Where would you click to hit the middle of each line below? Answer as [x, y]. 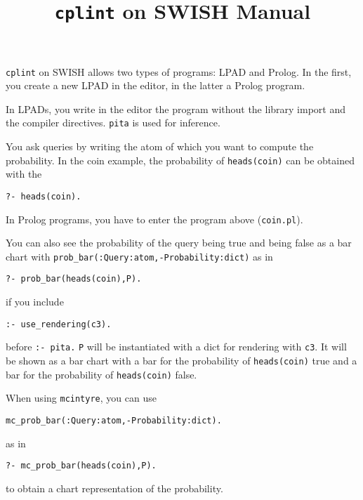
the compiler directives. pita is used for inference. [113, 123]
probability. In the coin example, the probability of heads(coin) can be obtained [180, 160]
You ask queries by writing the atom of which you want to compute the [160, 146]
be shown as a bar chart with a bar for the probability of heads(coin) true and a [181, 360]
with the [24, 174]
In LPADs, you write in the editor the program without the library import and [176, 108]
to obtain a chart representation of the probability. [114, 488]
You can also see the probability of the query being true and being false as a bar [179, 243]
